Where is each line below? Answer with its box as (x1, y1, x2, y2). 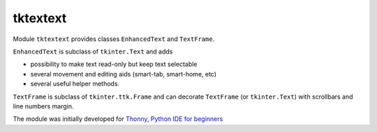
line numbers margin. (13, 101, 74, 110)
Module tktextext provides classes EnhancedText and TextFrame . (13, 35, 215, 43)
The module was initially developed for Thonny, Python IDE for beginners (13, 115, 223, 123)
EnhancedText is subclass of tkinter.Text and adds (13, 47, 173, 56)
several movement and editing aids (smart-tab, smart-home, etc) (30, 69, 216, 78)
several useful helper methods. (30, 80, 120, 88)
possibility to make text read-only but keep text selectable (30, 60, 198, 69)
